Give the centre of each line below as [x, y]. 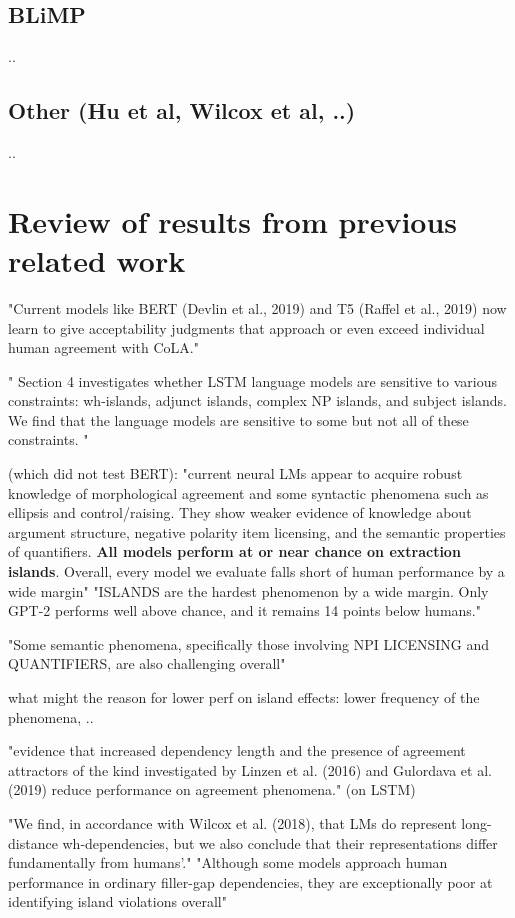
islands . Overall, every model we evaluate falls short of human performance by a [256, 571]
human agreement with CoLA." [103, 347]
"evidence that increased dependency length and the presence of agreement [237, 750]
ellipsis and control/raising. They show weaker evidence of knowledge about [240, 512]
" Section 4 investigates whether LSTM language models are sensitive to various [252, 380]
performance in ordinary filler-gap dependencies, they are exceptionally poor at [250, 881]
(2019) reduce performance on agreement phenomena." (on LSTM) [212, 789]
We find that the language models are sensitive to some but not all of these [238, 419]
